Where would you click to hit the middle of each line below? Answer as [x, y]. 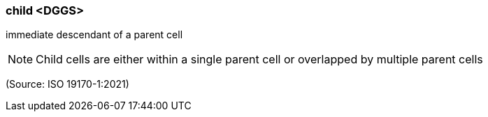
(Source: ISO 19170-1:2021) [67, 84]
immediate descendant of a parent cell [94, 35]
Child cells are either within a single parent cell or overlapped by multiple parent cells [259, 60]
